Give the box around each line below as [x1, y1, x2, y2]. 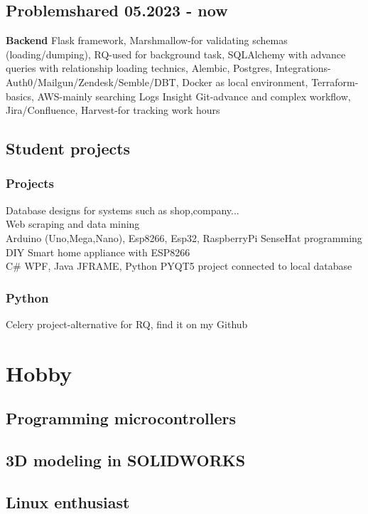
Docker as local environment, [182, 74, 308, 89]
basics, [6, 88, 34, 103]
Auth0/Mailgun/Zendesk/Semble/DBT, [6, 74, 179, 89]
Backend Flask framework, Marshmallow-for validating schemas [6, 33, 288, 48]
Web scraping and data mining [6, 216, 140, 231]
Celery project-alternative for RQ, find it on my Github [6, 316, 248, 331]
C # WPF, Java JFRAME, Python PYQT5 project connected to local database [6, 258, 352, 273]
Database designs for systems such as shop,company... [6, 202, 239, 217]
